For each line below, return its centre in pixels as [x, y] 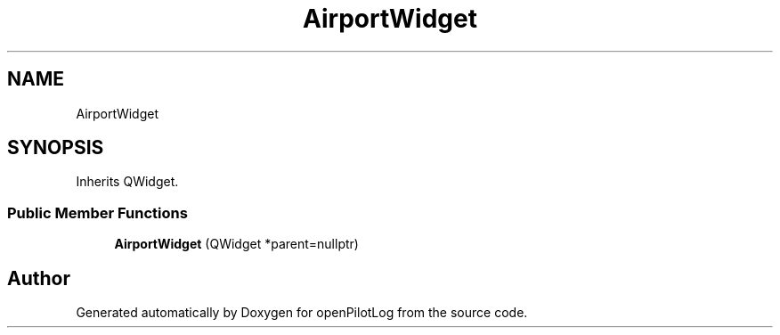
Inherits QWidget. [127, 182]
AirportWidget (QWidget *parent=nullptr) [236, 244]
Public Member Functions [97, 212]
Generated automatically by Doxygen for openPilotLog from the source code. [302, 313]
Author [39, 278]
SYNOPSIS [56, 148]
